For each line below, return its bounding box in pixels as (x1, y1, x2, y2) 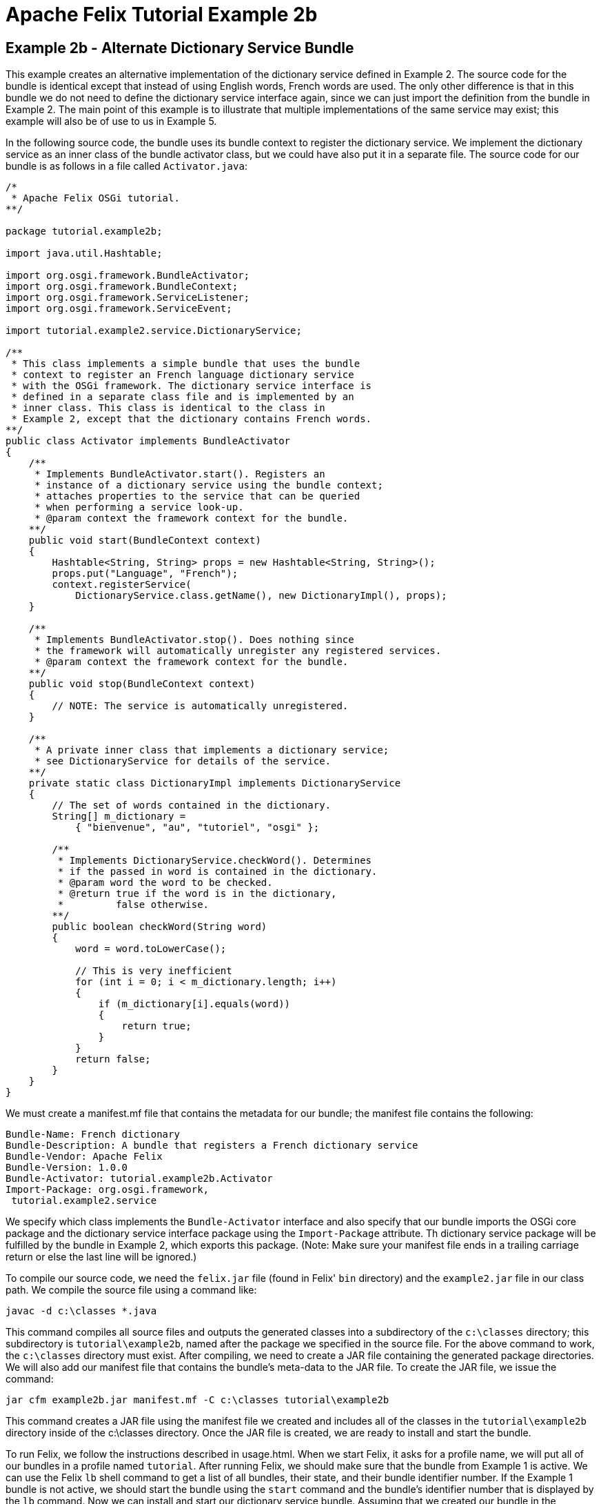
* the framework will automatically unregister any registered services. (34, 645, 442, 657)
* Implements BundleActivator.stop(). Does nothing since (34, 634, 354, 646)
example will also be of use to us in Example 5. (6, 115, 217, 128)
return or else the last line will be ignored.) (6, 1251, 197, 1263)
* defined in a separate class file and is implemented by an (11, 391, 354, 403)
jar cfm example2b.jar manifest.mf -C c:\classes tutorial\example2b (6, 1394, 389, 1406)
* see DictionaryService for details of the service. (34, 755, 332, 767)
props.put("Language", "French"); (52, 568, 238, 580)
